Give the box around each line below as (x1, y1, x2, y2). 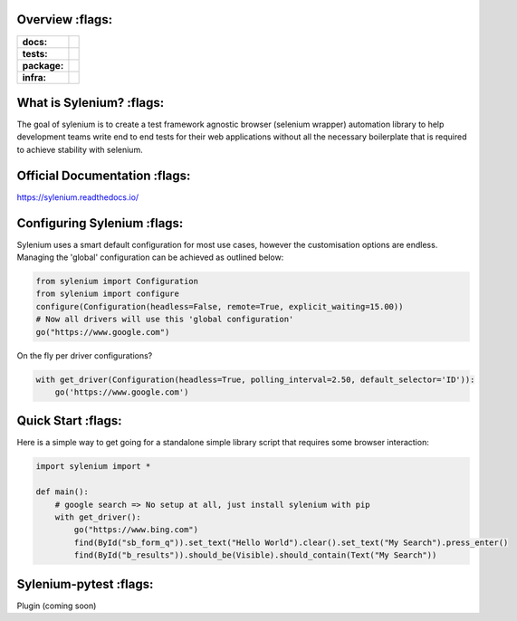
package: (22, 59, 64, 72)
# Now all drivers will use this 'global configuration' (35, 314, 294, 325)
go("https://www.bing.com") (73, 525, 199, 535)
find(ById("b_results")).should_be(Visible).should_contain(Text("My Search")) (73, 550, 437, 560)
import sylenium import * (35, 462, 151, 472)
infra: (22, 71, 47, 83)
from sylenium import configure (35, 289, 180, 299)
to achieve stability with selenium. (16, 144, 144, 155)
